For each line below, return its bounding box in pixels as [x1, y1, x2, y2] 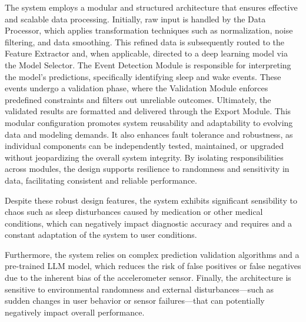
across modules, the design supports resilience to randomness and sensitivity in [5, 162, 290, 175]
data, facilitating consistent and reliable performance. [5, 174, 197, 186]
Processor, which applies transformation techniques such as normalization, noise [5, 24, 293, 36]
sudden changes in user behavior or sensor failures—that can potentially [5, 294, 265, 307]
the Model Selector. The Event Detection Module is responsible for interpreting [5, 58, 291, 71]
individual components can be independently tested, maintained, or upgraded [5, 140, 284, 152]
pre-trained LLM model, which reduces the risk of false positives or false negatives [5, 260, 301, 272]
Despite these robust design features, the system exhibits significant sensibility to [5, 194, 297, 206]
